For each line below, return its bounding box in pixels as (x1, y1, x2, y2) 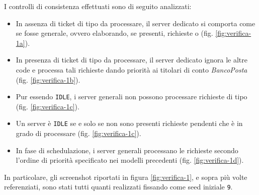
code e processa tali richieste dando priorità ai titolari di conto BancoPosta (16, 64, 247, 75)
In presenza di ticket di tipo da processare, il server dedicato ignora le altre (16, 54, 248, 65)
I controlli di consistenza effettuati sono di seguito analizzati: (4, 1, 192, 11)
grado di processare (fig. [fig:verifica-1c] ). (16, 128, 141, 139)
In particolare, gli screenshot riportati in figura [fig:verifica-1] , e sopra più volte (4, 171, 247, 182)
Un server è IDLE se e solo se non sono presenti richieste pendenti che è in (16, 118, 243, 128)
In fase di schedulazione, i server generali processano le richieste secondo (16, 145, 238, 155)
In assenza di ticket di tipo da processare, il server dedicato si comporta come (16, 18, 255, 28)
